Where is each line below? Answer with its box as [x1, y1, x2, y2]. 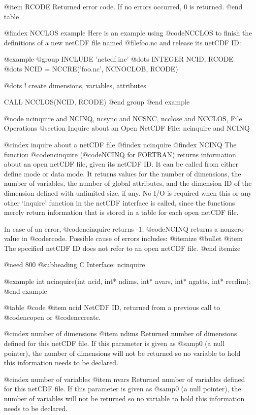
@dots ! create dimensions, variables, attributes [4, 80, 146, 90]
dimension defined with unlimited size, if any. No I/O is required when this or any [4, 187, 252, 198]
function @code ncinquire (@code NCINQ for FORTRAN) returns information [4, 149, 236, 159]
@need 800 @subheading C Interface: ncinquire [4, 259, 145, 270]
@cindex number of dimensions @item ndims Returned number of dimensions [4, 328, 237, 339]
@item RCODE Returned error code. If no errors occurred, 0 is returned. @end [4, 1, 243, 11]
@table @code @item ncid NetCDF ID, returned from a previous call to [4, 302, 220, 312]
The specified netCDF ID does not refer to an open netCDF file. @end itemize [4, 242, 241, 253]
